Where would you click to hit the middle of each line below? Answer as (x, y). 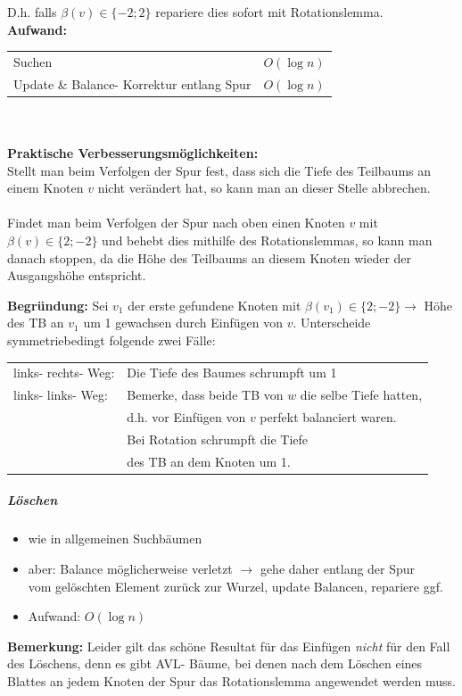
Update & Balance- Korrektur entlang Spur (132, 83)
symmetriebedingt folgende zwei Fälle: (111, 340)
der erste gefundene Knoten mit (214, 305)
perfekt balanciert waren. (328, 417)
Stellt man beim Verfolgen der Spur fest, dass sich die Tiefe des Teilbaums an (219, 170)
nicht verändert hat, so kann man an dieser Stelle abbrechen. (264, 188)
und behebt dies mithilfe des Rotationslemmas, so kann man (267, 240)
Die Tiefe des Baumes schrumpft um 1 (232, 373)
